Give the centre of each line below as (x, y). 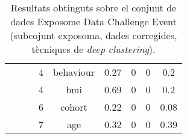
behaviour (74, 72)
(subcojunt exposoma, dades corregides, (93, 35)
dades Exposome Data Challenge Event (93, 21)
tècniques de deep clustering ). (93, 49)
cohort (74, 107)
